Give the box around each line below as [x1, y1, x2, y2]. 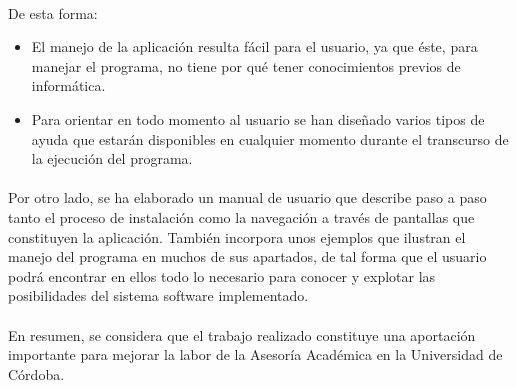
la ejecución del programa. [31, 148, 193, 169]
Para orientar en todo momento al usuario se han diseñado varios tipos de [31, 108, 485, 129]
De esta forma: [8, 2, 98, 23]
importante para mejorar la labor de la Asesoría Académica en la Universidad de [8, 344, 503, 365]
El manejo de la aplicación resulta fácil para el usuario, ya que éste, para [31, 36, 478, 57]
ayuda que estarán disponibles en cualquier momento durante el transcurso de [31, 128, 509, 149]
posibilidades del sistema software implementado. [8, 285, 309, 306]
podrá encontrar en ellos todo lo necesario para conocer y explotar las [8, 265, 436, 286]
